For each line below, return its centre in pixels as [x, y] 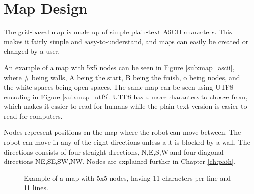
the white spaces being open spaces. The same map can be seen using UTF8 [119, 87]
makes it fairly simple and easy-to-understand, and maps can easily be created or [126, 41]
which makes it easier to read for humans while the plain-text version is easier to [126, 106]
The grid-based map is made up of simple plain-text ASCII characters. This [118, 32]
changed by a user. [32, 51]
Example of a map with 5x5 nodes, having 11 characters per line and [127, 178]
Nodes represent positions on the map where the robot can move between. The [123, 132]
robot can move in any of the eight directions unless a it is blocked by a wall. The [127, 142]
